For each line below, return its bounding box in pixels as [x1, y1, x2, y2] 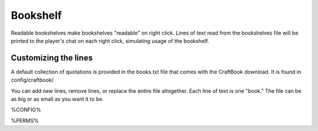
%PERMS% [11, 117, 39, 124]
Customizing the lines [11, 53, 93, 63]
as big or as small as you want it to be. [11, 96, 104, 103]
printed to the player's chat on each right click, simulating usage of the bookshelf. [11, 37, 209, 44]
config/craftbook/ [11, 76, 54, 83]
